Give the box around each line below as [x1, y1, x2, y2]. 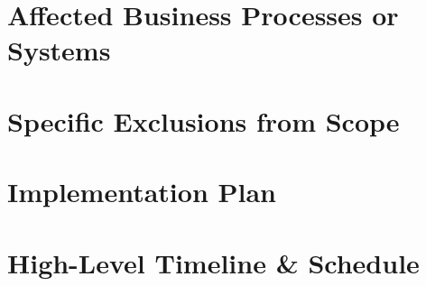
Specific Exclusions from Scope [7, 102, 400, 139]
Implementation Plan [7, 173, 277, 210]
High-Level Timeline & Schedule [7, 244, 420, 281]
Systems [7, 32, 111, 69]
